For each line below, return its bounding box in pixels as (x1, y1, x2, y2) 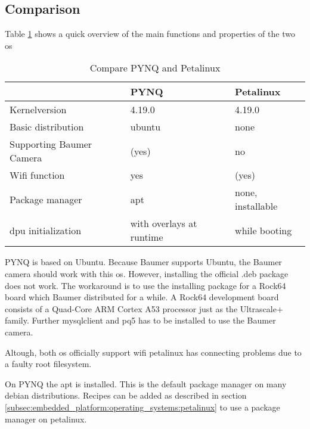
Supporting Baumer (10, 137, 92, 151)
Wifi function (10, 168, 65, 182)
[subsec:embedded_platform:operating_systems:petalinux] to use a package (5, 400, 280, 413)
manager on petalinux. (5, 412, 87, 425)
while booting (235, 223, 292, 237)
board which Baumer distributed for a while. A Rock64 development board (5, 291, 279, 303)
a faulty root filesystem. (5, 357, 92, 370)
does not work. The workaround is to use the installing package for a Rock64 (5, 279, 286, 291)
